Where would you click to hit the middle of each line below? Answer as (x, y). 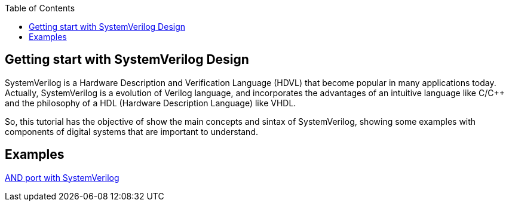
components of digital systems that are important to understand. (131, 131)
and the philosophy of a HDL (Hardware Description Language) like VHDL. (151, 103)
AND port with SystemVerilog (62, 177)
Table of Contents (40, 8)
